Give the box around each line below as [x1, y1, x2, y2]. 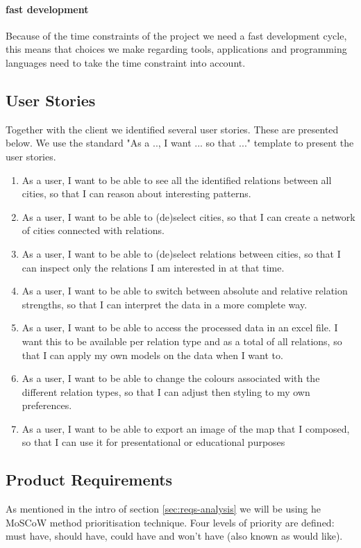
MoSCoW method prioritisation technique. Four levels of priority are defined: [6, 515, 335, 529]
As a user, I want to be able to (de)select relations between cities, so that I [22, 246, 341, 260]
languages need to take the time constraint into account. [6, 55, 246, 69]
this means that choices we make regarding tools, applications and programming [6, 42, 347, 56]
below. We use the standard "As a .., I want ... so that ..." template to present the [6, 135, 354, 150]
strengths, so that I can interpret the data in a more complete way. [22, 297, 308, 311]
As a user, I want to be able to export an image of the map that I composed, [22, 421, 350, 435]
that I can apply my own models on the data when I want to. [22, 347, 283, 362]
